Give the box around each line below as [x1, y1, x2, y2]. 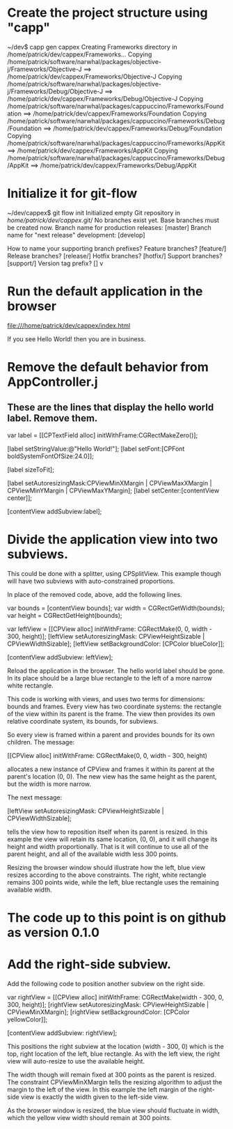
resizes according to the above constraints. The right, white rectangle [7, 871, 207, 879]
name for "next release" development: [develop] [7, 231, 145, 239]
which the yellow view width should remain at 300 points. [7, 1113, 172, 1122]
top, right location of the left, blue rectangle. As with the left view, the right [7, 1050, 220, 1058]
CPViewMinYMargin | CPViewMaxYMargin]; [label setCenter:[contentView [7, 486, 220, 495]
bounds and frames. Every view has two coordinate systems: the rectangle [7, 702, 222, 710]
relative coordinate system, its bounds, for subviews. [7, 717, 159, 725]
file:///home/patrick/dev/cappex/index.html [7, 321, 131, 329]
